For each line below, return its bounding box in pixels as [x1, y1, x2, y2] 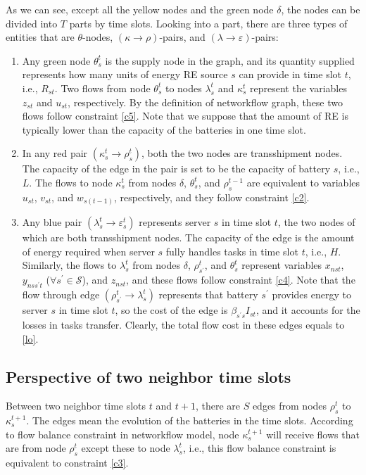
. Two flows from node [54, 80, 151, 95]
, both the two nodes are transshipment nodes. [141, 146, 343, 160]
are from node [6, 441, 66, 455]
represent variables [241, 258, 322, 272]
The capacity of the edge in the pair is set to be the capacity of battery [22, 161, 331, 176]
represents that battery [158, 287, 258, 302]
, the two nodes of [277, 215, 355, 229]
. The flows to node [29, 175, 113, 189]
